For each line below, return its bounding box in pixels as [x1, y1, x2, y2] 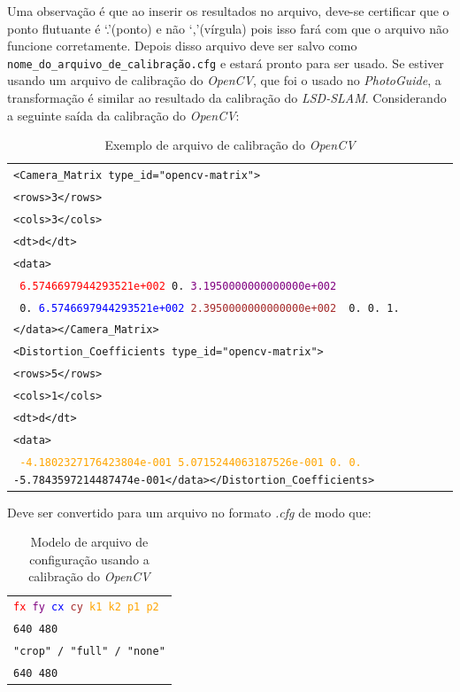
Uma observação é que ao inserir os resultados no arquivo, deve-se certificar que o [7, 2, 449, 19]
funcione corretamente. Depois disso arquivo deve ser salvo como [7, 36, 357, 55]
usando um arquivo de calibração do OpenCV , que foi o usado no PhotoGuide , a [7, 71, 441, 89]
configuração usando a [29, 549, 149, 568]
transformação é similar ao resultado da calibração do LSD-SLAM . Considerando [7, 89, 447, 107]
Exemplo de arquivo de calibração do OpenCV [104, 136, 356, 154]
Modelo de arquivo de [30, 533, 149, 551]
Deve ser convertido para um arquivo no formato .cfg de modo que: [7, 502, 372, 521]
